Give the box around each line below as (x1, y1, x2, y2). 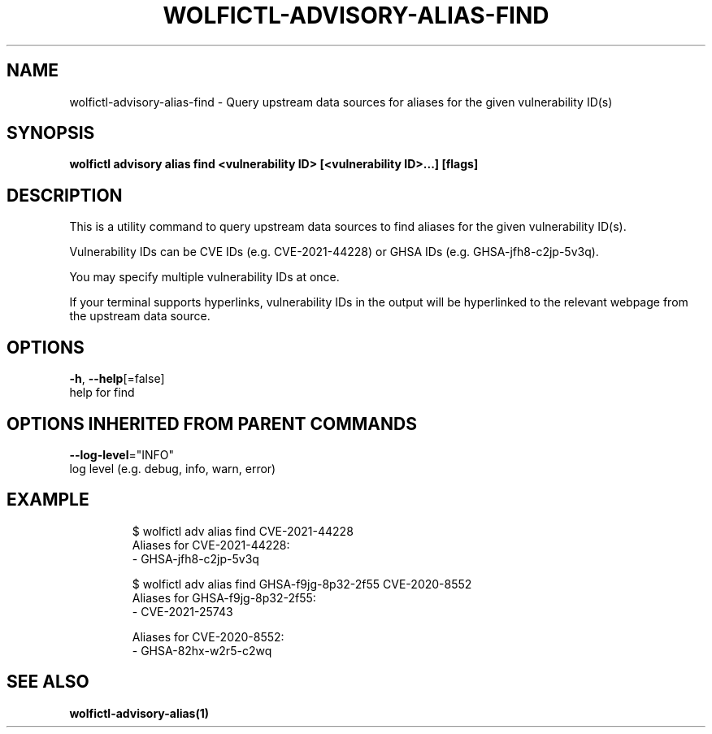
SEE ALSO (7, 671, 89, 693)
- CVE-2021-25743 (132, 604, 233, 619)
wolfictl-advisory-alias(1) (69, 706, 210, 720)
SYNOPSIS (7, 123, 95, 144)
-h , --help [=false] (69, 371, 165, 386)
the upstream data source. (69, 309, 211, 324)
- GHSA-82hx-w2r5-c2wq (132, 643, 272, 658)
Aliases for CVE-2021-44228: (132, 537, 290, 552)
